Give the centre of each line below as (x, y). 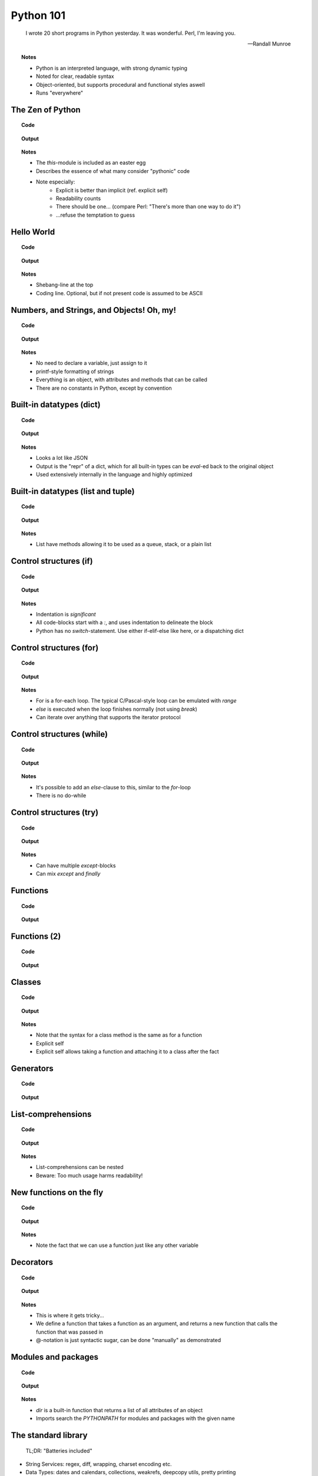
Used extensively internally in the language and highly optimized (114, 474)
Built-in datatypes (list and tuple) (73, 491)
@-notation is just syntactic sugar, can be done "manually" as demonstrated (129, 1340)
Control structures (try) (55, 812)
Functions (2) (36, 936)
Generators (32, 1068)
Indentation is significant (66, 615)
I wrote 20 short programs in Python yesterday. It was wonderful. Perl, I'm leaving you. (130, 33)
